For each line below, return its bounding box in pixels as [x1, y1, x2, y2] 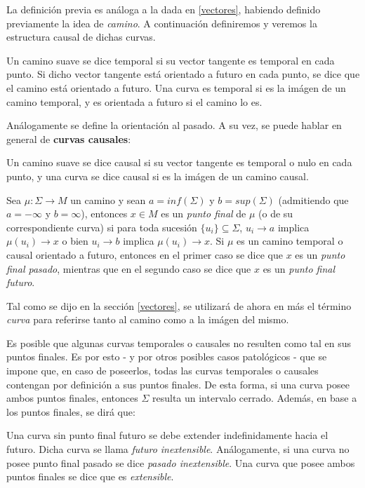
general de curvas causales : [6, 131, 131, 146]
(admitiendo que [278, 192, 349, 207]
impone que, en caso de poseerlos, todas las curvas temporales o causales [6, 363, 319, 378]
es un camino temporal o [237, 233, 343, 248]
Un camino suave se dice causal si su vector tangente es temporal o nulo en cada [6, 155, 352, 170]
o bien [62, 233, 88, 248]
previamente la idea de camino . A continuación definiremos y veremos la [6, 15, 317, 30]
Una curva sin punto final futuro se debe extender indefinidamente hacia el [6, 428, 328, 442]
